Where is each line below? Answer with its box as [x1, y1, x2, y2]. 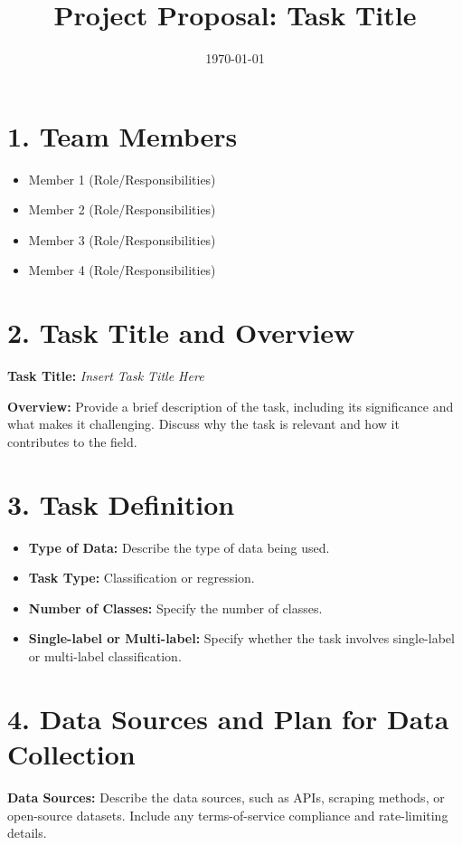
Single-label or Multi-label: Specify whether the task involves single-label [28, 629, 455, 648]
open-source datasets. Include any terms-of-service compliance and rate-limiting [7, 805, 448, 824]
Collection [7, 736, 136, 772]
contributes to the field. [7, 432, 137, 451]
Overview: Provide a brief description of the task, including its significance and [7, 396, 454, 415]
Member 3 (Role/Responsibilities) [28, 230, 216, 249]
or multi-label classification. [28, 647, 182, 666]
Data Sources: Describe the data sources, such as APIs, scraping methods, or [7, 787, 445, 806]
